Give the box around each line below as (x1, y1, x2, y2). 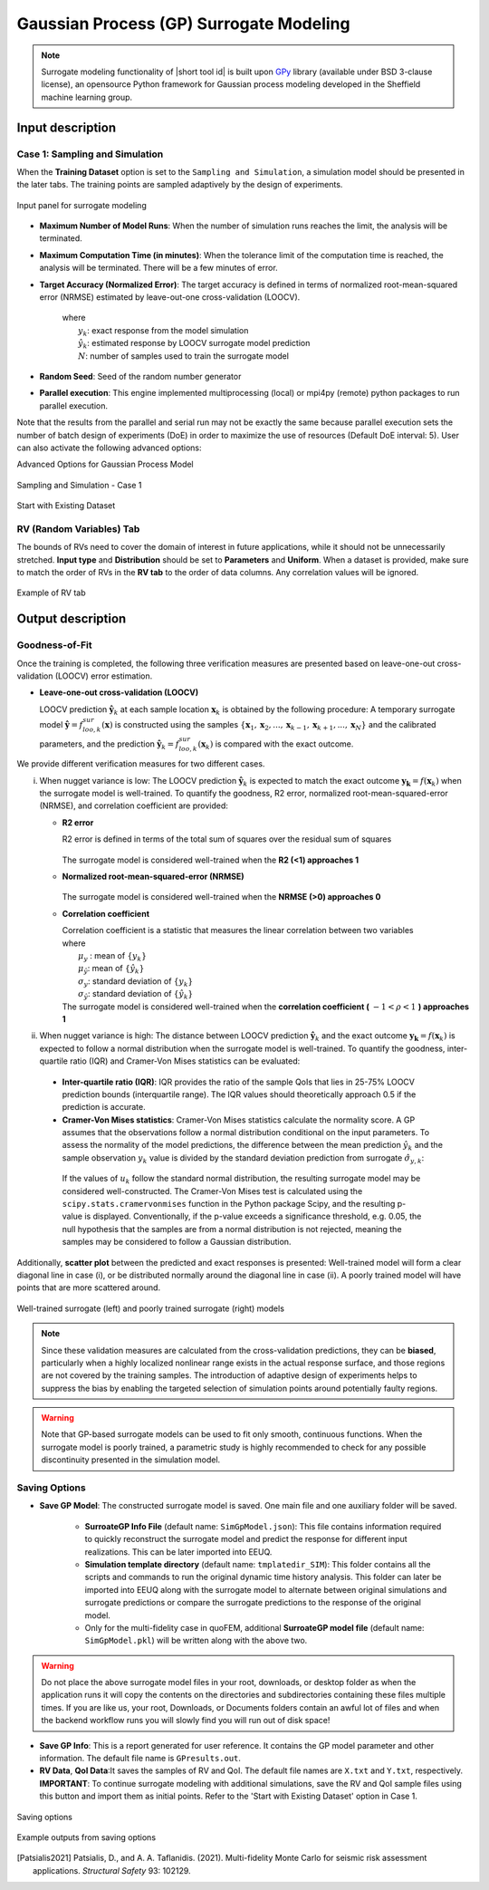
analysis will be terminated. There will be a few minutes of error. (39, 263, 278, 274)
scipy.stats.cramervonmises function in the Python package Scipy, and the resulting (62, 1199, 396, 1210)
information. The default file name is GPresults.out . (39, 1753, 242, 1764)
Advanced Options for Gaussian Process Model (16, 458, 194, 470)
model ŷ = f (39, 718, 83, 729)
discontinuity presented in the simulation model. (41, 1454, 221, 1465)
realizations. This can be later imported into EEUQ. (84, 1546, 273, 1557)
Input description (16, 120, 117, 135)
